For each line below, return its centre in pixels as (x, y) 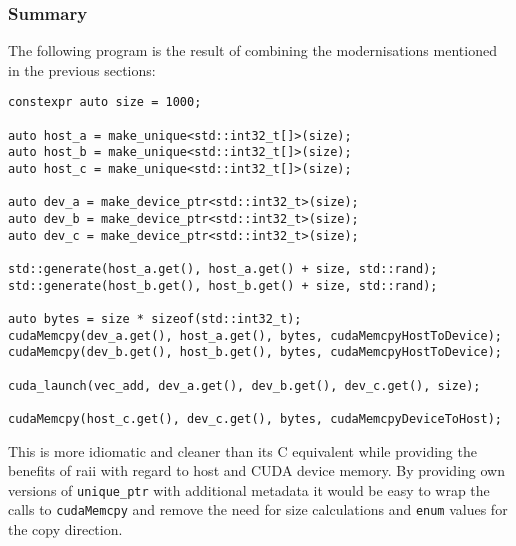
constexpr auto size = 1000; (105, 102)
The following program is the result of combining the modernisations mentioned (252, 50)
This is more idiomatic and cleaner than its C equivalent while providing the (242, 450)
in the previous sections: (82, 69)
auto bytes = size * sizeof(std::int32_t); (155, 318)
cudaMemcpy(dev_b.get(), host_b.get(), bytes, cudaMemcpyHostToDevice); (255, 352)
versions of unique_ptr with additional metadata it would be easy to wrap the (249, 489)
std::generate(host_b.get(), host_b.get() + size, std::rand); (223, 285)
